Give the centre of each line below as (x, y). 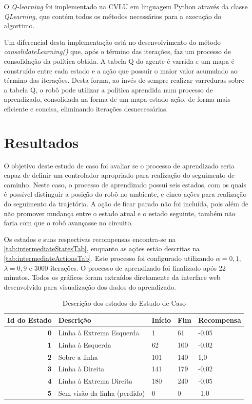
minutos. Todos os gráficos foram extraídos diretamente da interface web (112, 277)
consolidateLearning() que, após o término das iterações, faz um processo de (117, 51)
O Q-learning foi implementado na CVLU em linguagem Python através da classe (126, 6)
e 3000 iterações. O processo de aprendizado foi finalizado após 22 (127, 267)
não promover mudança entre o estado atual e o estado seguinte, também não (120, 213)
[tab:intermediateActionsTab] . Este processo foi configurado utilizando (109, 258)
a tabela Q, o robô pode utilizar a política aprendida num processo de (108, 89)
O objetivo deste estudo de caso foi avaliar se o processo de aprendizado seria (119, 165)
